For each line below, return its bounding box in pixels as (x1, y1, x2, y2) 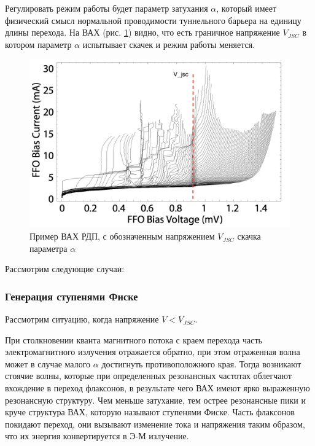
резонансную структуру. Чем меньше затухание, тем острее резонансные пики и (5, 393, 306, 406)
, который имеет (216, 2, 277, 14)
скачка (237, 230, 261, 243)
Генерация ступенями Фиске (5, 288, 138, 303)
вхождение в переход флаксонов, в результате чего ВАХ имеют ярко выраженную (5, 381, 310, 394)
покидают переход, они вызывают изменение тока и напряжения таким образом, (5, 417, 305, 430)
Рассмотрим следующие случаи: (5, 262, 125, 275)
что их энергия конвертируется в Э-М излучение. (5, 429, 189, 442)
